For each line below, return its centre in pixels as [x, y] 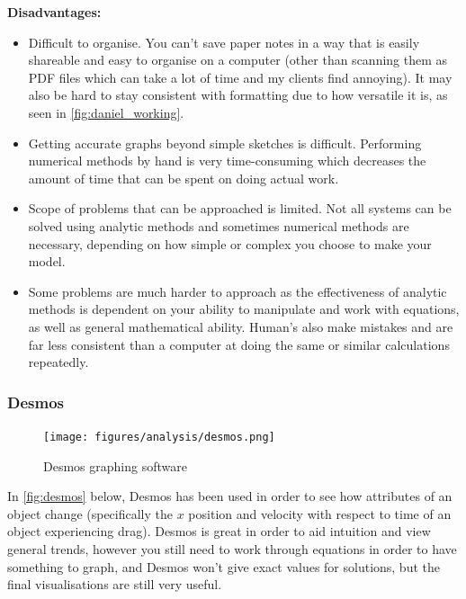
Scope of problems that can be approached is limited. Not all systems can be [240, 208]
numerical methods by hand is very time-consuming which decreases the [227, 161]
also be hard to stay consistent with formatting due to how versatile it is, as [238, 95]
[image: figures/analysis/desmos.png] [159, 437]
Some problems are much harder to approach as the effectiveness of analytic [237, 291]
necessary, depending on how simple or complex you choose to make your [230, 243]
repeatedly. [58, 362]
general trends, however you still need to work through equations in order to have [232, 548]
